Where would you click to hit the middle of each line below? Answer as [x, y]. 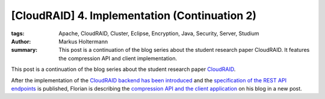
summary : [24, 50]
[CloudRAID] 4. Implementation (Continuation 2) [134, 16]
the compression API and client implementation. [118, 58]
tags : [18, 33]
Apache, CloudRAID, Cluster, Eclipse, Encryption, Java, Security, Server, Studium [159, 33]
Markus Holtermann [83, 41]
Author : [21, 41]
